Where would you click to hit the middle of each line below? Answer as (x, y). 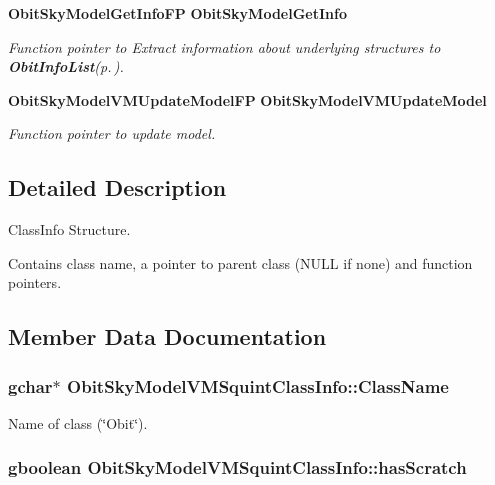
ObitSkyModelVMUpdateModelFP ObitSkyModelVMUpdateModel (247, 99)
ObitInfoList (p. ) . (66, 66)
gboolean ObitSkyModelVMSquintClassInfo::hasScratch (237, 467)
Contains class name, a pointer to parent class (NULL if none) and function (240, 262)
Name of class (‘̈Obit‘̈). (78, 422)
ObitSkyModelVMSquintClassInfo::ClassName (258, 385)
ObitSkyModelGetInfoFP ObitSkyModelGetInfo (177, 13)
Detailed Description (117, 187)
